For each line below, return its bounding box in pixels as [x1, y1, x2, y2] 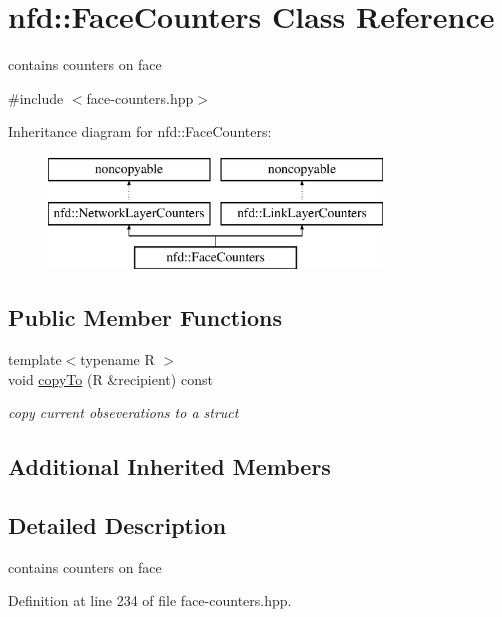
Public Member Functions [8, 302, 282, 333]
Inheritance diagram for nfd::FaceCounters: [8, 121, 272, 142]
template [8, 349, 62, 370]
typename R [80, 349, 155, 370]
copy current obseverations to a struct [8, 402, 239, 423]
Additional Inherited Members [8, 451, 331, 482]
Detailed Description [8, 510, 227, 541]
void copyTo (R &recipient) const [8, 368, 213, 389]
